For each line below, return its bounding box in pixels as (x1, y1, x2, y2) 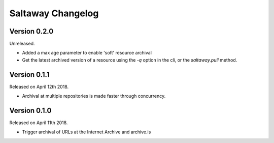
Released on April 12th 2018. (9, 83, 69, 90)
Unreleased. (9, 41, 35, 47)
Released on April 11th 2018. (9, 120, 68, 126)
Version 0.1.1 (9, 70, 50, 79)
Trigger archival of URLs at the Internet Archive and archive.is (22, 129, 151, 135)
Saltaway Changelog (9, 8, 99, 19)
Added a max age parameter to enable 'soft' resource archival (22, 50, 152, 56)
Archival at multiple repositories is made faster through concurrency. (22, 93, 166, 99)
